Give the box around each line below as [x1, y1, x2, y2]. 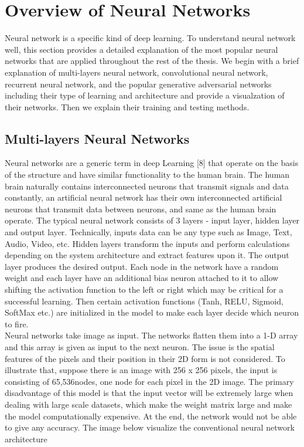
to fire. [5, 317, 29, 330]
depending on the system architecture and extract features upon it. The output [5, 249, 289, 261]
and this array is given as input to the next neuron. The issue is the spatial [5, 340, 275, 353]
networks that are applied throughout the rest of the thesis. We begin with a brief [5, 55, 299, 67]
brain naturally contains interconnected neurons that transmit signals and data [5, 180, 289, 192]
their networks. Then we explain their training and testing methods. [5, 100, 250, 113]
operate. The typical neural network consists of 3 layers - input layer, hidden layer [5, 214, 299, 226]
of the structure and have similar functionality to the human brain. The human [5, 168, 290, 181]
